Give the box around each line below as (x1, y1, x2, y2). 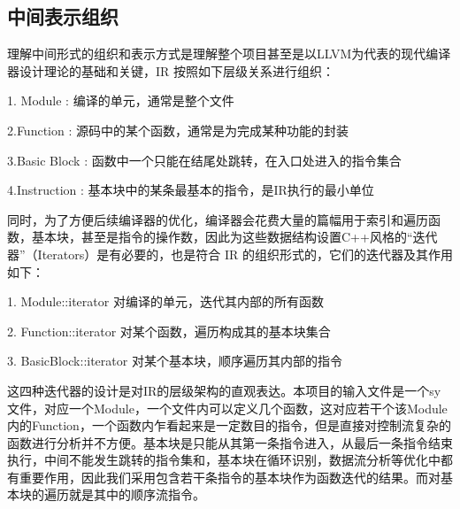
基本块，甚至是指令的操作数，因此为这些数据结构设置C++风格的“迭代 (31, 228, 438, 246)
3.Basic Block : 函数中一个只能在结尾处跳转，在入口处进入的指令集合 (7, 150, 402, 169)
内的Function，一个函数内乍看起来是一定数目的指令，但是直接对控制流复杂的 (7, 416, 451, 435)
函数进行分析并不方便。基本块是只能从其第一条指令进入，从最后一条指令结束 (7, 433, 453, 451)
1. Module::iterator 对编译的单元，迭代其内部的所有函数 (7, 292, 324, 311)
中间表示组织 (7, 3, 119, 30)
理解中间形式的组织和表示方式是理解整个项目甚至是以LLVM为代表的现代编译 (7, 44, 451, 63)
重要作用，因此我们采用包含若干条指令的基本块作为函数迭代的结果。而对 (19, 467, 441, 486)
